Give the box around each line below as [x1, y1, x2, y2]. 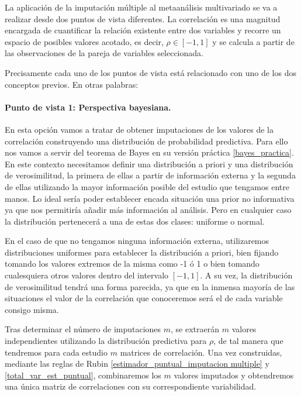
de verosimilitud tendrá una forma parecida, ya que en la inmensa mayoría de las [5, 280, 295, 292]
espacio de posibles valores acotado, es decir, [5, 35, 164, 47]
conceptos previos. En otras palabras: [5, 78, 139, 90]
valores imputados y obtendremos [174, 369, 294, 381]
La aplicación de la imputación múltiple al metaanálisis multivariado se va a [5, 1, 278, 13]
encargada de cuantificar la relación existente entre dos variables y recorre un [5, 24, 281, 36]
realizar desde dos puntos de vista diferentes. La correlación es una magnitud [5, 12, 281, 25]
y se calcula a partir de [212, 35, 295, 47]
